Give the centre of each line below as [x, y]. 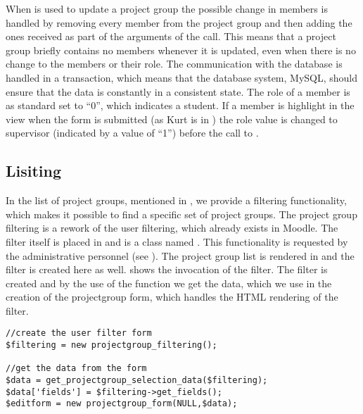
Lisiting [34, 171]
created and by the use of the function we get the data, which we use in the [169, 283]
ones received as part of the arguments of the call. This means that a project [171, 36]
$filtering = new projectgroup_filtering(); [112, 345]
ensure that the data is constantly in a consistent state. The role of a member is [178, 91]
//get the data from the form [76, 369]
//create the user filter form [79, 333]
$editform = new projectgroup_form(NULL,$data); [122, 404]
